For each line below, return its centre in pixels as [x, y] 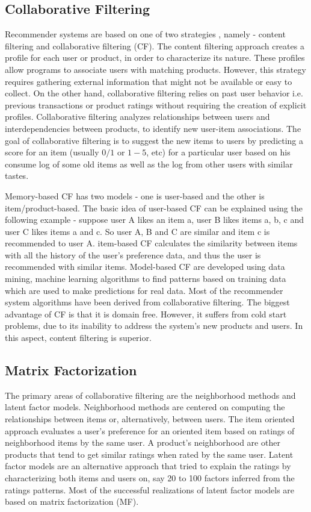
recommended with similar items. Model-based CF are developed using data [145, 267]
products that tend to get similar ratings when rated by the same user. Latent [149, 454]
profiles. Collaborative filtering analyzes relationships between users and [137, 117]
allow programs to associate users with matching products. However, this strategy [155, 69]
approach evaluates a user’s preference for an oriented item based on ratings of [150, 430]
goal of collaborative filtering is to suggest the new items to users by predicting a [154, 140]
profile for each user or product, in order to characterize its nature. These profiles [155, 58]
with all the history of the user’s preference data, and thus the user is [133, 254]
